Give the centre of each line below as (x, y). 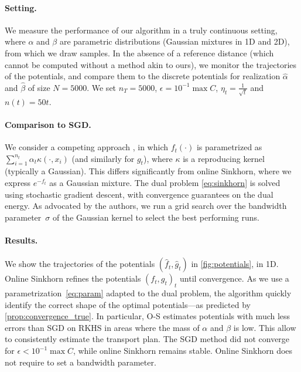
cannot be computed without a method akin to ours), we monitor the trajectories (151, 64)
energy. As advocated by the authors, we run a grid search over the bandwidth (146, 206)
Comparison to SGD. (48, 124)
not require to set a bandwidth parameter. (81, 362)
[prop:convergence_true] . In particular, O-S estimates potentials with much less (148, 316)
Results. (21, 240)
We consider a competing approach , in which (87, 147)
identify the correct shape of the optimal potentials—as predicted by (128, 304)
